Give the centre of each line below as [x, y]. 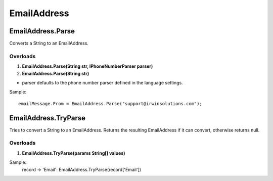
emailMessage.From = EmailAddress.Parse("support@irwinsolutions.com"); [110, 103]
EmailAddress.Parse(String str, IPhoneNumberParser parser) [87, 66]
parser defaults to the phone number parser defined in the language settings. [102, 82]
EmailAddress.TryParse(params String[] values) [74, 153]
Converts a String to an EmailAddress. [49, 43]
